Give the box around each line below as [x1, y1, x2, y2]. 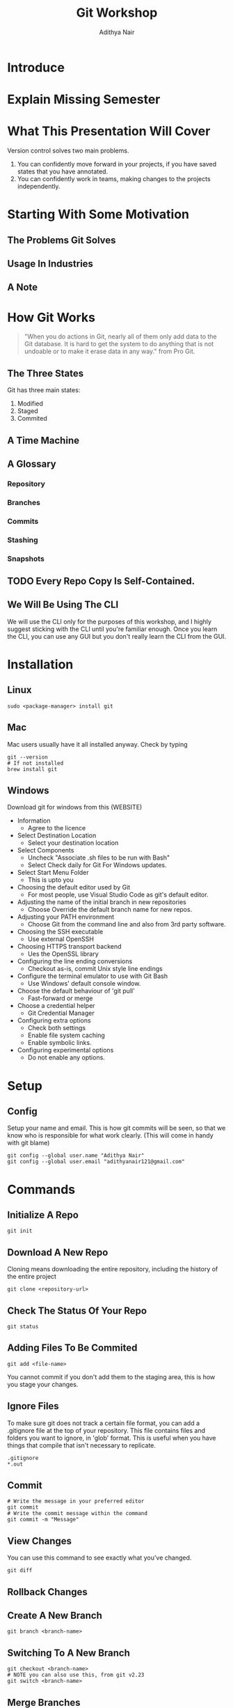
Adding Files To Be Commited [7, 1342, 138, 1354]
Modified [17, 399, 44, 408]
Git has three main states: [7, 386, 81, 394]
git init [7, 1227, 33, 1234]
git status [7, 1323, 39, 1330]
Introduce [7, 59, 65, 75]
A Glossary [7, 458, 57, 469]
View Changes [7, 1535, 72, 1547]
